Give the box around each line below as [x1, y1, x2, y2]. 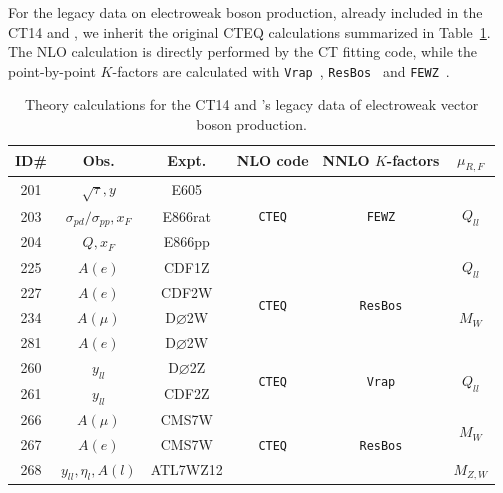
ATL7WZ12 [150, 459, 223, 480]
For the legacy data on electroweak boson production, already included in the [8, 2, 483, 22]
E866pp [163, 231, 210, 252]
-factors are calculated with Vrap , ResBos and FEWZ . [112, 60, 450, 81]
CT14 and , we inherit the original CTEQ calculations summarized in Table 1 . [8, 21, 491, 42]
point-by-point [8, 60, 96, 81]
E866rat [162, 206, 211, 227]
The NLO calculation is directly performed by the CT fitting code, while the [8, 41, 477, 62]
